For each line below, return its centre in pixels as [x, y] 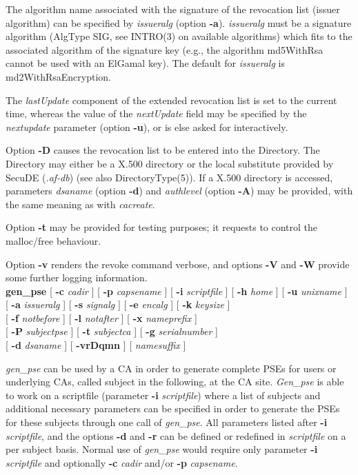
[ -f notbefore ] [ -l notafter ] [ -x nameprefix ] [101, 317]
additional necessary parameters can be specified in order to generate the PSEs [173, 408]
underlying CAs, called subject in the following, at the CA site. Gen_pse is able [175, 382]
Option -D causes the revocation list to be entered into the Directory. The [163, 150]
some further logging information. [77, 277]
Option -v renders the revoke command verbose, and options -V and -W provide [178, 264]
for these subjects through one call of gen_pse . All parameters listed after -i [167, 422]
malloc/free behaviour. [53, 240]
